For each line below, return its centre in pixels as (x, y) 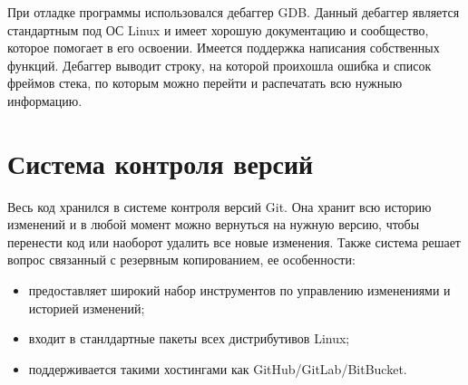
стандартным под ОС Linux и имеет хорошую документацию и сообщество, (218, 29)
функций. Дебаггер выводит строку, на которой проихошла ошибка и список (219, 65)
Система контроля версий (161, 163)
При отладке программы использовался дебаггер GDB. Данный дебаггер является (234, 12)
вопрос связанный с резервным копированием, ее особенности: (181, 260)
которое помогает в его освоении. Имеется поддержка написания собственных (224, 48)
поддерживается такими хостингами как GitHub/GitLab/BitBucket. (218, 368)
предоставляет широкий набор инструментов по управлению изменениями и (239, 290)
